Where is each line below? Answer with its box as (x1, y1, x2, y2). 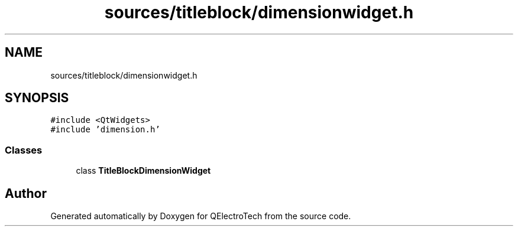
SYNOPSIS (5, 90, 69, 106)
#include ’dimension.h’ (50, 125, 160, 135)
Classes (5, 144, 43, 156)
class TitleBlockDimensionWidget (76, 165, 211, 176)
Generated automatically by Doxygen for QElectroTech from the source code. (50, 211, 351, 222)
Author (5, 186, 47, 201)
